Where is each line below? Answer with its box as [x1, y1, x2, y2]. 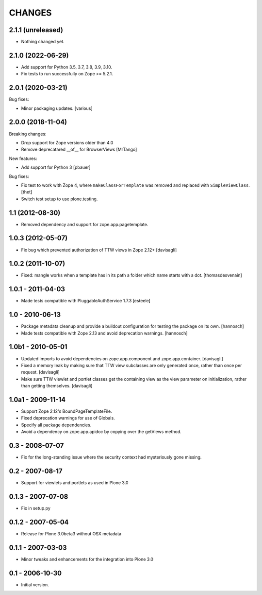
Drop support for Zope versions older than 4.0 [21, 140, 114, 145]
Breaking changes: [9, 131, 47, 137]
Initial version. [21, 581, 49, 588]
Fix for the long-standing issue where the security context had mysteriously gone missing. [21, 455, 202, 460]
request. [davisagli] [21, 369, 60, 375]
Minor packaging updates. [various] [21, 105, 93, 111]
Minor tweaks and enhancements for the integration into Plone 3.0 [21, 556, 154, 562]
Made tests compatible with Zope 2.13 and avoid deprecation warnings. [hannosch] [21, 330, 188, 336]
